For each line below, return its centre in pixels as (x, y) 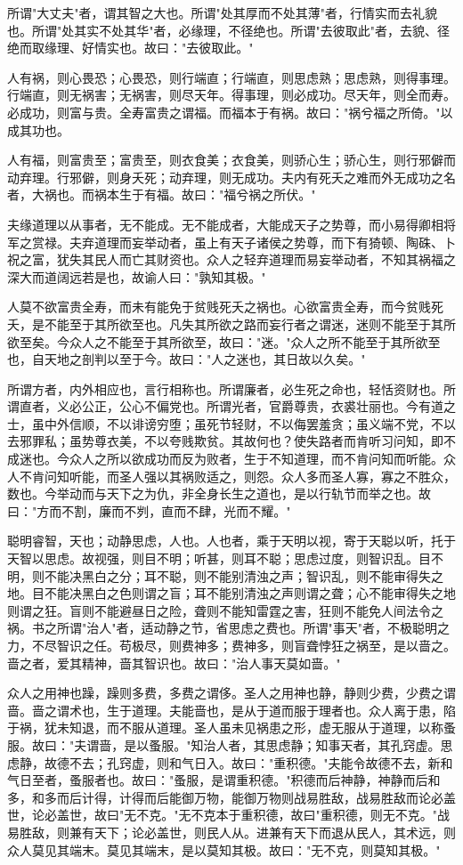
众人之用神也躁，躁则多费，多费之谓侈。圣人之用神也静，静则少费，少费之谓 (231, 693)
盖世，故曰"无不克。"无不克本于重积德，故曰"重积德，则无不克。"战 (253, 815)
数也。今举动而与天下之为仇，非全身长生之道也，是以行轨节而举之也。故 (219, 493)
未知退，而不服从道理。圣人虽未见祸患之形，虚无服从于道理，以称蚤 (256, 728)
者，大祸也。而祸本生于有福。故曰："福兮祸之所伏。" (162, 194)
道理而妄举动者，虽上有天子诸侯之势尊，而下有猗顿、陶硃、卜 (275, 242)
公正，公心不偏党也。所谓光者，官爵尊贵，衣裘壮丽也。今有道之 (268, 406)
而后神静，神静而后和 (378, 780)
